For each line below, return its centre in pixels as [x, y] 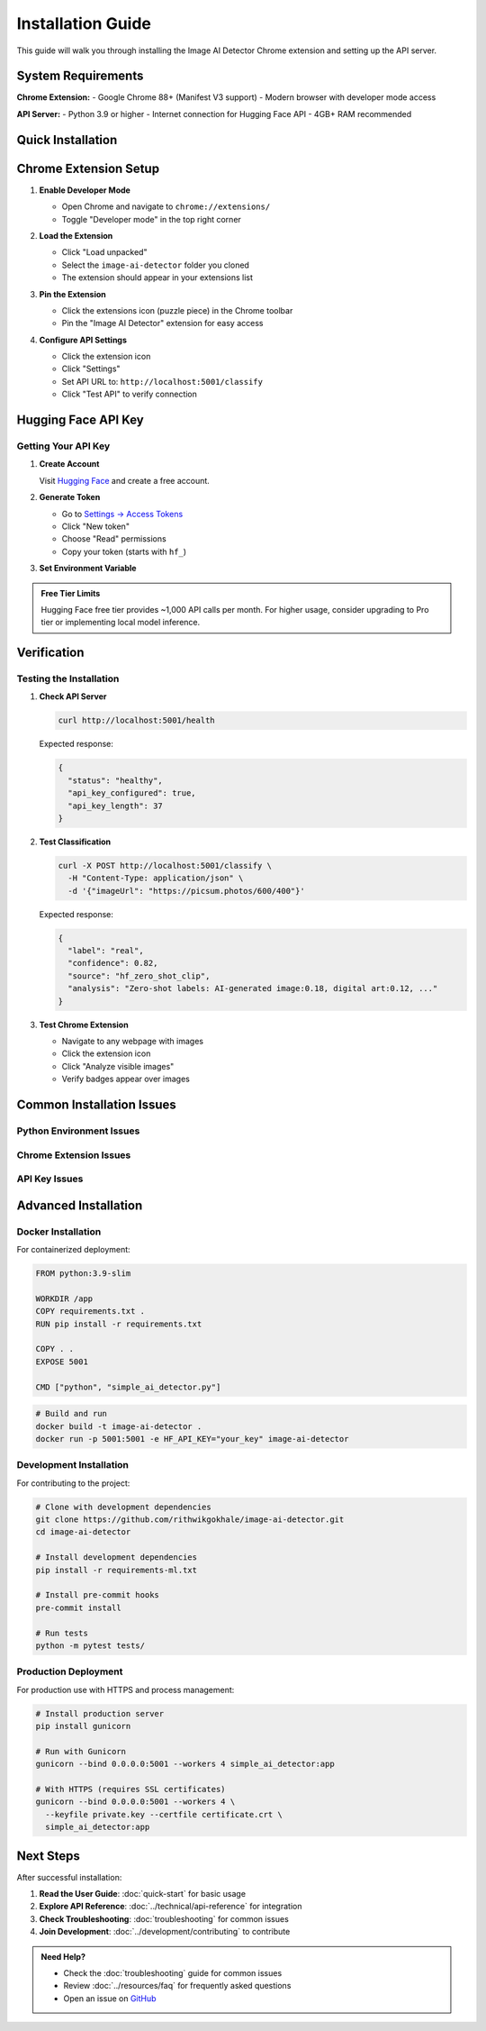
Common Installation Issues [97, 1105]
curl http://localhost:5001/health [136, 720]
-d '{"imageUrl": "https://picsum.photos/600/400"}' [186, 891]
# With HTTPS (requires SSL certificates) [130, 1789]
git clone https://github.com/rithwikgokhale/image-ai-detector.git [190, 1520]
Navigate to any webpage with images [133, 1042]
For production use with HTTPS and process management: [126, 1689]
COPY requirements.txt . [90, 1311]
